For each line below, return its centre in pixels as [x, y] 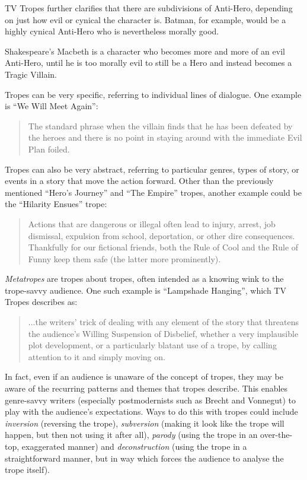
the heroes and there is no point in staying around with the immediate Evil [165, 137]
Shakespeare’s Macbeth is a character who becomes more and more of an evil [145, 51]
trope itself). [27, 470]
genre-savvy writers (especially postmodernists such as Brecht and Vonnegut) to [150, 400]
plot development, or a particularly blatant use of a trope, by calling [152, 345]
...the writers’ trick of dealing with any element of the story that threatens [163, 322]
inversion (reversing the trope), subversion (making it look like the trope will [145, 423]
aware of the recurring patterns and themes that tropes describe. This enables [146, 388]
